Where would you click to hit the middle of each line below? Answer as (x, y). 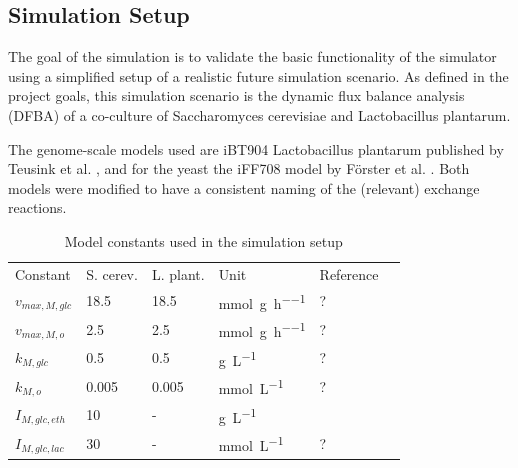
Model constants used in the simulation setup (203, 240)
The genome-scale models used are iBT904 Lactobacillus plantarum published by (256, 148)
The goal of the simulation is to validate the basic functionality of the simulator (252, 56)
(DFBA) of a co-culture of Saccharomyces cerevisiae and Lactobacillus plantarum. (259, 114)
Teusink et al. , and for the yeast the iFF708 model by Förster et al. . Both (239, 168)
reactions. (37, 207)
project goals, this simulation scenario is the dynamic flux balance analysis (236, 95)
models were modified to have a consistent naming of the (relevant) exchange (244, 187)
